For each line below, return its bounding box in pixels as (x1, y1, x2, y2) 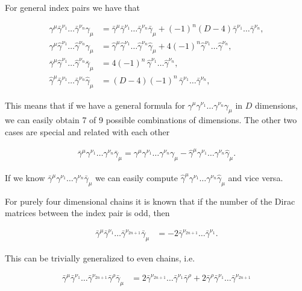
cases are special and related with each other (5, 125, 170, 138)
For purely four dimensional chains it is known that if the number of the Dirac (5, 194, 295, 207)
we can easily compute (95, 171, 178, 184)
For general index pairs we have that (5, 1, 140, 13)
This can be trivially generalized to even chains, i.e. (5, 251, 195, 264)
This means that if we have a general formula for (5, 98, 185, 111)
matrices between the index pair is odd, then (5, 206, 170, 219)
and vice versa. (228, 171, 283, 184)
